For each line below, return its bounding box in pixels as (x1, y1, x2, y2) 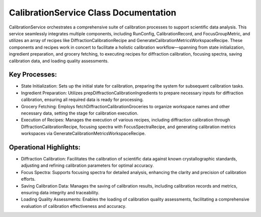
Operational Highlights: (9, 143, 81, 151)
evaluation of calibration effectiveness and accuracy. (21, 203, 127, 209)
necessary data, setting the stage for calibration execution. (21, 110, 139, 116)
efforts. (21, 176, 36, 182)
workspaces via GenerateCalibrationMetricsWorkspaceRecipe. (21, 130, 146, 136)
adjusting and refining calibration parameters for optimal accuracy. (21, 162, 154, 169)
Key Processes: (9, 71, 58, 79)
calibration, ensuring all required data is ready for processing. (21, 97, 144, 102)
